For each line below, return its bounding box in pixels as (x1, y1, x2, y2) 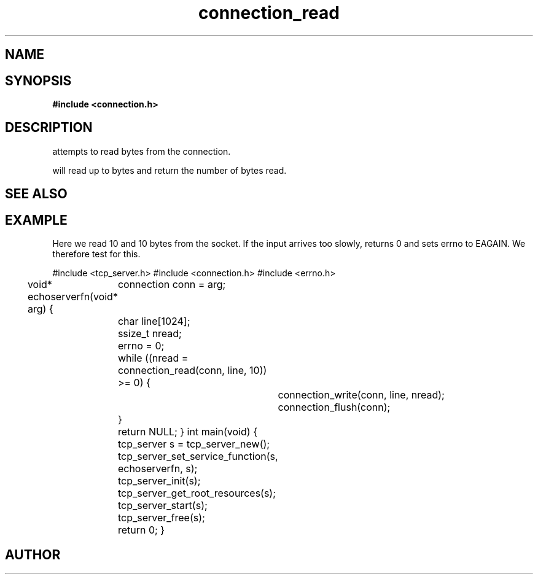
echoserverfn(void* (27, 290, 118, 303)
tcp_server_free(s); (117, 511, 205, 524)
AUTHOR (5, 546, 61, 562)
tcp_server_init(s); (117, 475, 201, 488)
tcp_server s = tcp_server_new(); (117, 438, 270, 451)
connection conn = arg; (117, 278, 226, 291)
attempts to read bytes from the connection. (52, 146, 231, 157)
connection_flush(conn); (278, 401, 391, 414)
